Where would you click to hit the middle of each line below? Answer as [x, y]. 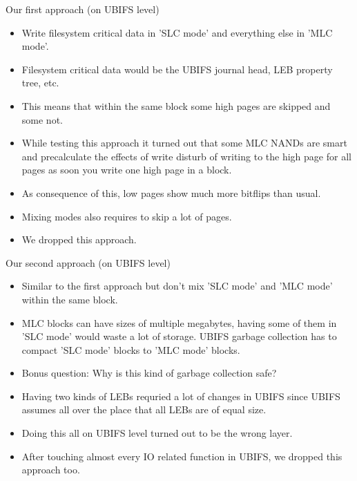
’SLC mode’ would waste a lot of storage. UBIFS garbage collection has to [179, 336]
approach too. [51, 470]
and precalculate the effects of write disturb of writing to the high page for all [186, 156]
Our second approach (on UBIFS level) [88, 262]
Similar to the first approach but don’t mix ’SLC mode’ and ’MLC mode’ [177, 286]
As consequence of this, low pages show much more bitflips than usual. [171, 192]
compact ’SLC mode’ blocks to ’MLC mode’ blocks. [131, 349]
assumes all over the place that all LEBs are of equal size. [144, 409]
